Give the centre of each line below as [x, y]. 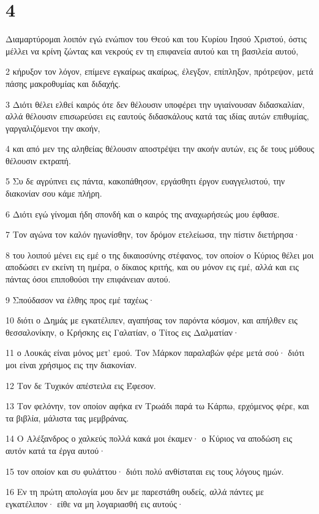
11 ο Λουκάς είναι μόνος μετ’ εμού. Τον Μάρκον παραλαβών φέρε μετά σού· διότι [155, 353]
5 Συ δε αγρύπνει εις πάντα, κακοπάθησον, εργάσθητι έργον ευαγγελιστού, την [145, 181]
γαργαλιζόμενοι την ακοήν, [53, 128]
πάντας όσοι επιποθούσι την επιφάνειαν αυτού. [88, 279]
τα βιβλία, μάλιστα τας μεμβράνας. [67, 418]
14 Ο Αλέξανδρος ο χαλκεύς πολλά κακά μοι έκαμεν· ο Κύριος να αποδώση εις [149, 438]
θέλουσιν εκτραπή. [38, 160]
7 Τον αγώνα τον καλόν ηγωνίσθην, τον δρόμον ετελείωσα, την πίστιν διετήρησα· [153, 234]
